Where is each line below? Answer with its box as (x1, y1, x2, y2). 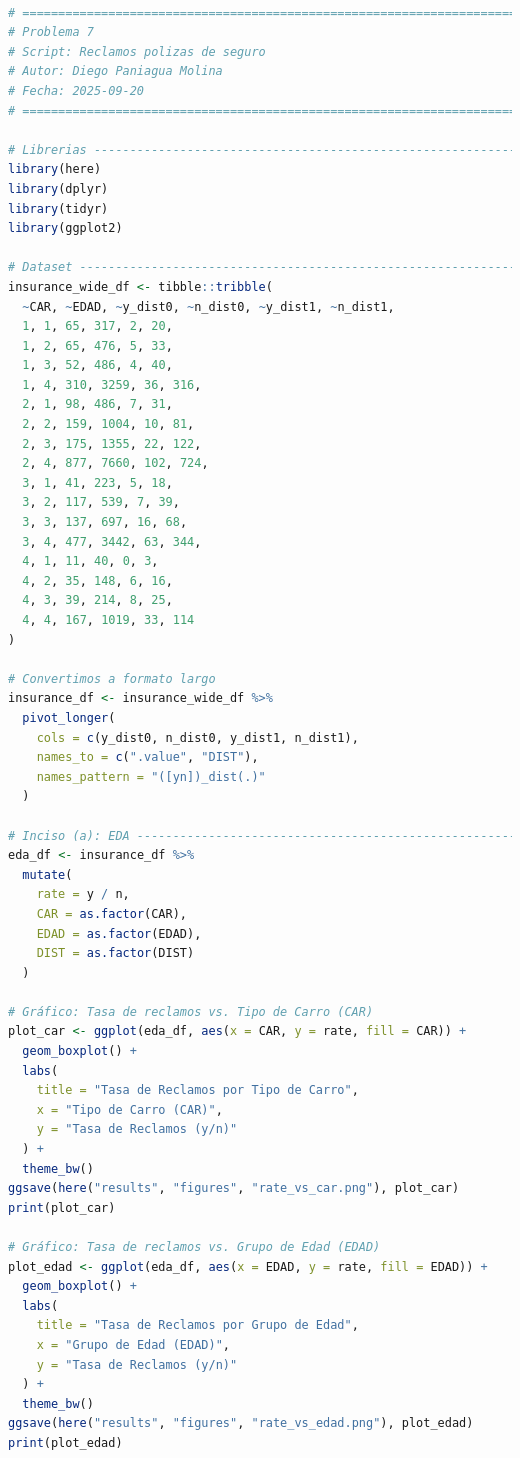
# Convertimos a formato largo (8, 671, 216, 686)
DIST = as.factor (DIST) (36, 946, 195, 961)
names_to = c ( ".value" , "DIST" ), (36, 750, 259, 765)
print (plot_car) (8, 1200, 116, 1215)
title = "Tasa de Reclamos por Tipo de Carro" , (36, 1083, 359, 1098)
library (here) (8, 162, 102, 177)
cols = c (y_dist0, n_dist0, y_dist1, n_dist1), (36, 730, 359, 745)
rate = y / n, (36, 887, 130, 902)
